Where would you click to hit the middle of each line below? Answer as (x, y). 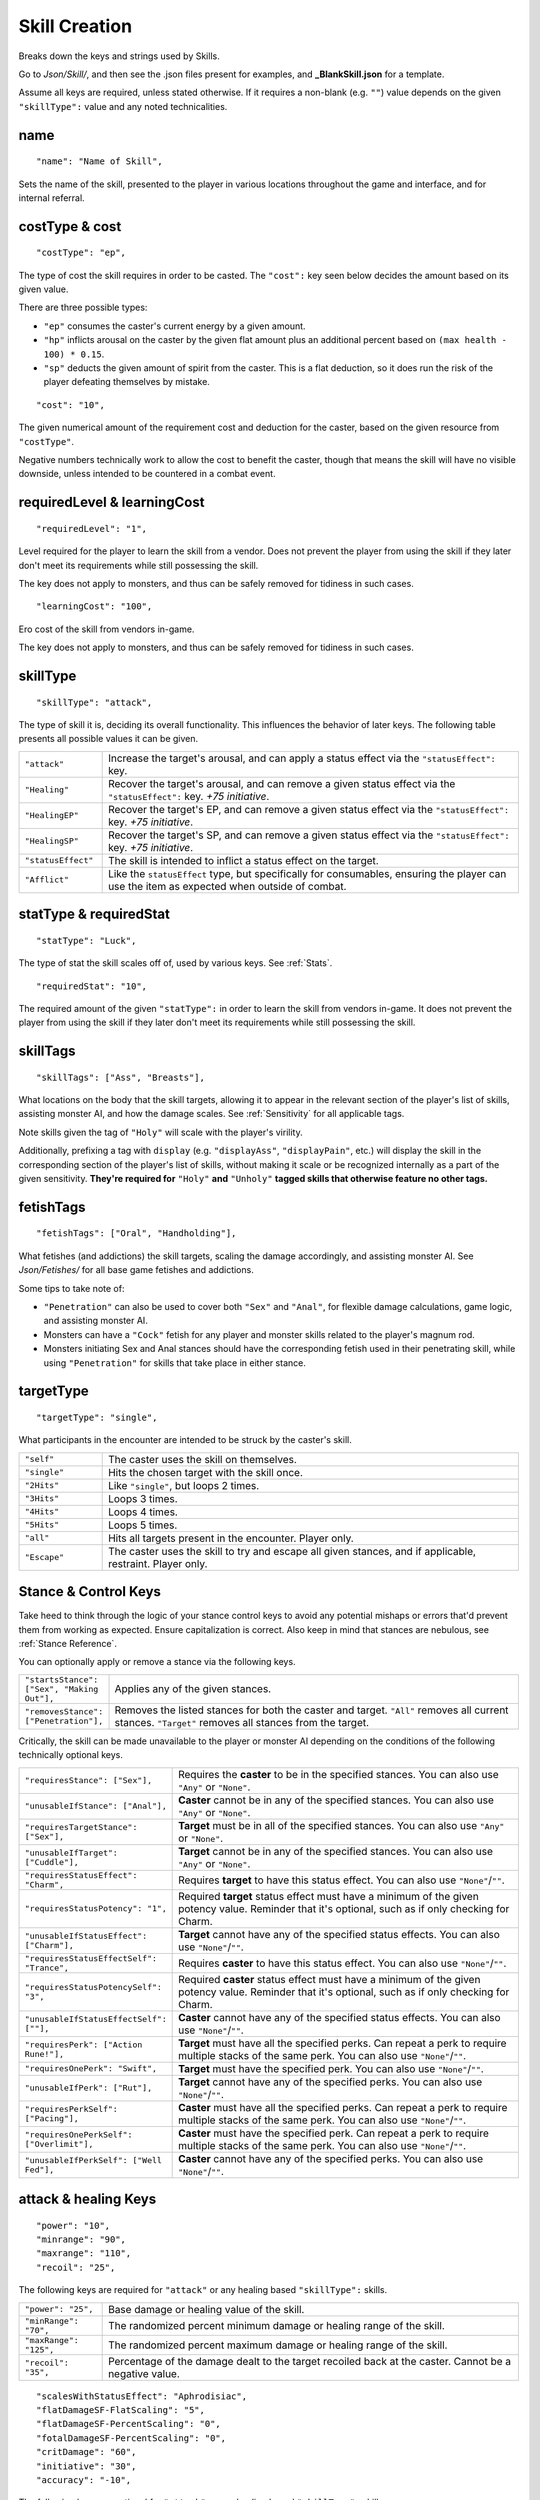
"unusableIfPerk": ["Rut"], (88, 2088)
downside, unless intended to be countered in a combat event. (147, 474)
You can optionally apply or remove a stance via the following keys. (157, 1662)
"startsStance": (61, 1679)
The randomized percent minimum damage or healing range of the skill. (276, 2325)
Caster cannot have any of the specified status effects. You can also (339, 2017)
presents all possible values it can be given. (108, 739)
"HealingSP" (51, 841)
